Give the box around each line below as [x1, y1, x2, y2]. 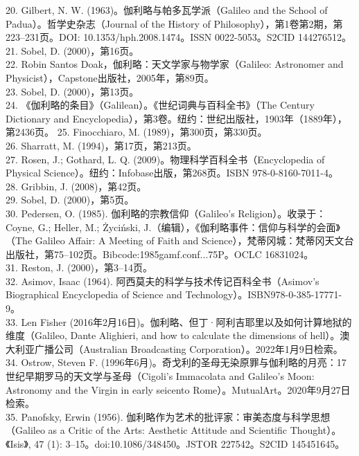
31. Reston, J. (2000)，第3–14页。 [6, 260, 153, 275]
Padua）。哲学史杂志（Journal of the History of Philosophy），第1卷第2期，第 [6, 16, 343, 30]
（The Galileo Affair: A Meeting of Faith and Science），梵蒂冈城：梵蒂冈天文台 [6, 233, 354, 248]
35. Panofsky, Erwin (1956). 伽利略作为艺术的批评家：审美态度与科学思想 [6, 409, 331, 423]
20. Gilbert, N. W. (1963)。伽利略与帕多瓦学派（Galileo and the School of [6, 3, 328, 17]
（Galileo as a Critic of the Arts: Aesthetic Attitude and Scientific [6, 423, 287, 437]
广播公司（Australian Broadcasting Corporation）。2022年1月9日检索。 [34, 341, 343, 356]
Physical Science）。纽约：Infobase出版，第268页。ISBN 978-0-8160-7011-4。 [6, 165, 339, 180]
